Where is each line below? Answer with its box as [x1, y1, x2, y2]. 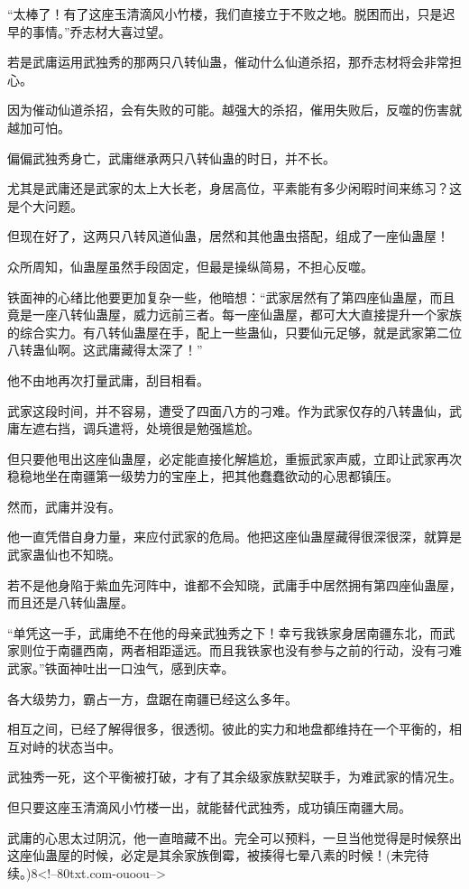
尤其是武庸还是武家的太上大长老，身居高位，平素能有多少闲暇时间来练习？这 [7, 179, 462, 198]
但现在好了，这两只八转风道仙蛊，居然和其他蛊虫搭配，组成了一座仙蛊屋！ [7, 227, 449, 245]
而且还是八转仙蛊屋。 [7, 593, 133, 612]
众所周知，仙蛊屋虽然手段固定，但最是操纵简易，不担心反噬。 [7, 256, 373, 275]
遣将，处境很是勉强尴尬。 [107, 419, 260, 438]
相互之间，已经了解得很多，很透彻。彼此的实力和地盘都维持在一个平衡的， [7, 719, 449, 738]
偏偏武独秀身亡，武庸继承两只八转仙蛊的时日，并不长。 [7, 148, 336, 167]
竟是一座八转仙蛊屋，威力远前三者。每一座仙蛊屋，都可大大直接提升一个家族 [7, 305, 462, 324]
